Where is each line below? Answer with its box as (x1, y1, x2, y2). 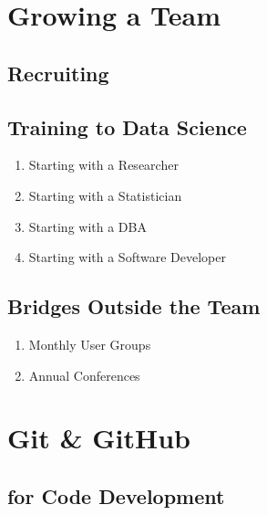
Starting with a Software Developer (28, 247, 226, 267)
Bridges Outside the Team (7, 292, 261, 321)
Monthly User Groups (28, 334, 151, 353)
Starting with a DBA (28, 216, 147, 236)
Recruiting (7, 58, 109, 87)
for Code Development (7, 481, 225, 510)
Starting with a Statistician (28, 185, 182, 205)
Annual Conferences (28, 365, 140, 384)
